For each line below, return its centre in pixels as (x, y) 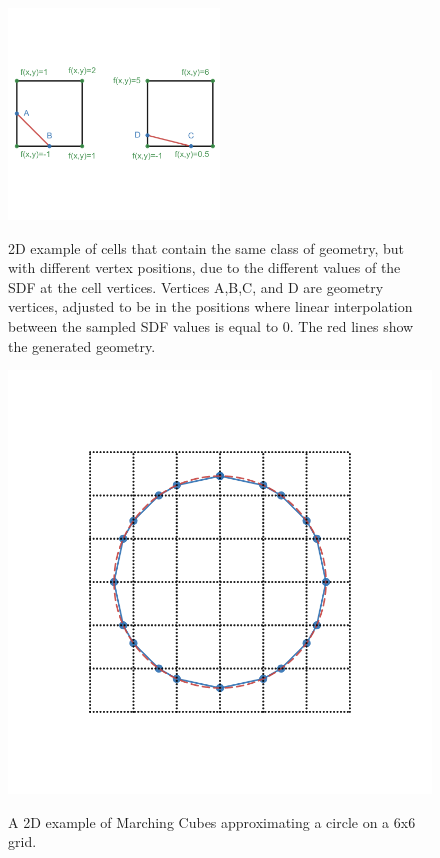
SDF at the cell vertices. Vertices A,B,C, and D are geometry (196, 286)
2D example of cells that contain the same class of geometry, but (206, 247)
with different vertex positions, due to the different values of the (204, 267)
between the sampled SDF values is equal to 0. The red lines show (211, 325)
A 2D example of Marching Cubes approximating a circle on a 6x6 (212, 821)
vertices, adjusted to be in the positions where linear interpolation (210, 306)
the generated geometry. (82, 345)
